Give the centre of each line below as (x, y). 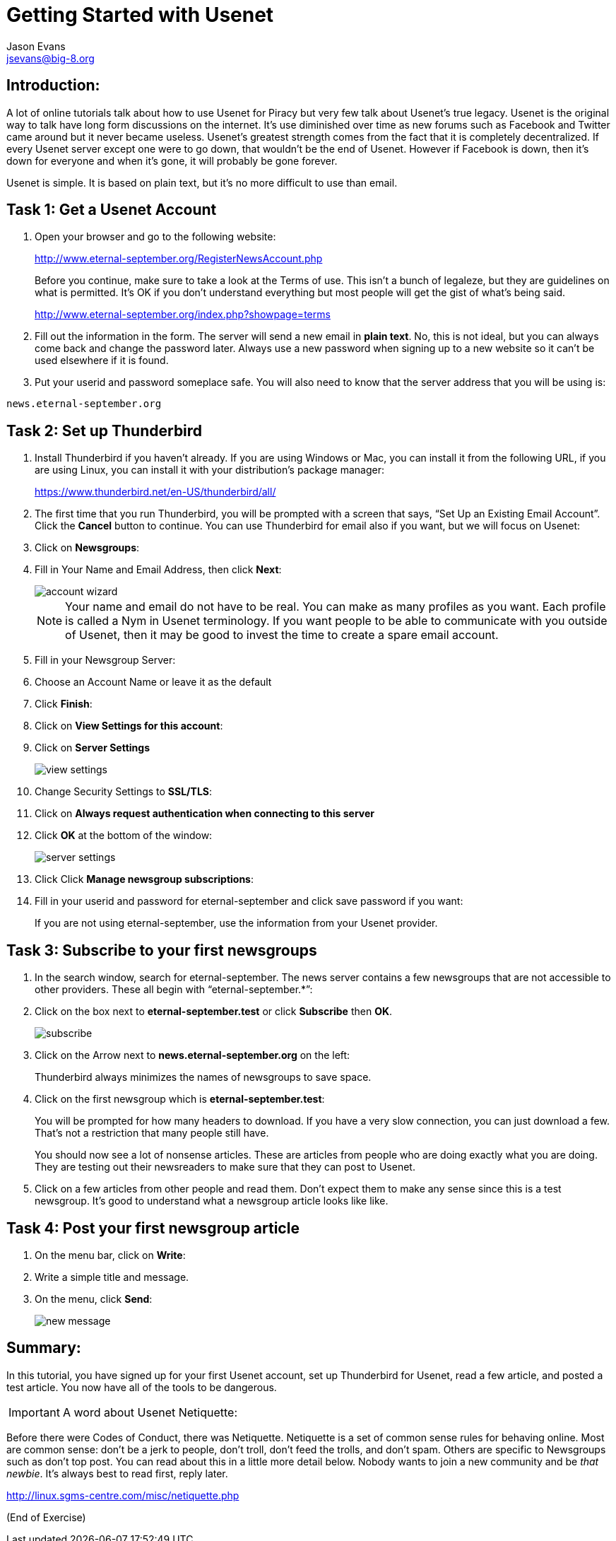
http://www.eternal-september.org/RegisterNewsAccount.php (179, 259)
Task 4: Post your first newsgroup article (153, 1228)
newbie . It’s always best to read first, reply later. (117, 1473)
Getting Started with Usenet (140, 15)
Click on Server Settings (92, 748)
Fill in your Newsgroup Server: (105, 660)
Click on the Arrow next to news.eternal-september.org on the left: (192, 1055)
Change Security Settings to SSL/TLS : (124, 792)
